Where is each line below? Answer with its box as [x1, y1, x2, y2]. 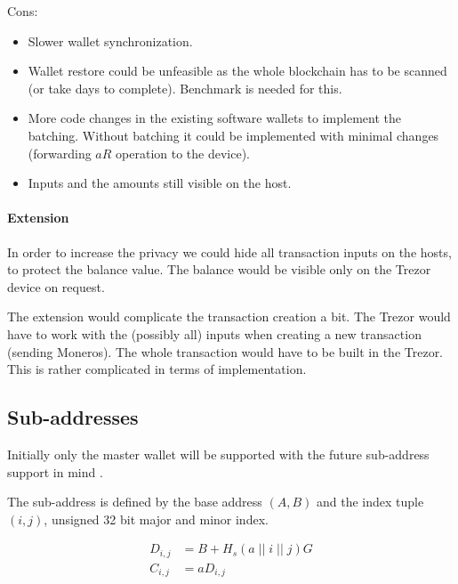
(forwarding [28, 143, 92, 162]
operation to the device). [116, 143, 250, 162]
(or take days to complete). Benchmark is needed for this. [28, 78, 342, 97]
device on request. [7, 277, 105, 296]
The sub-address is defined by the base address [7, 492, 262, 511]
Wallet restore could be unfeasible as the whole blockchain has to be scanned [28, 61, 447, 80]
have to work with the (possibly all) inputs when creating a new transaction [7, 324, 422, 343]
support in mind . [7, 462, 103, 481]
